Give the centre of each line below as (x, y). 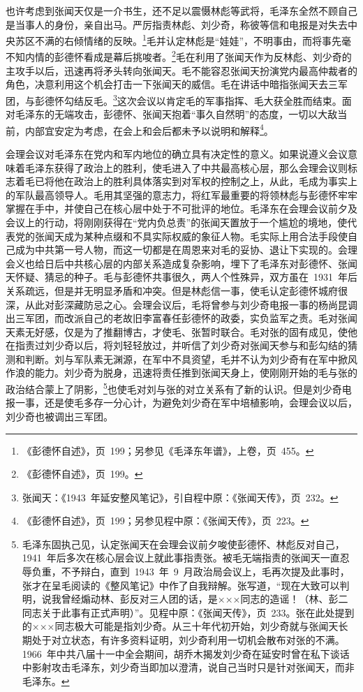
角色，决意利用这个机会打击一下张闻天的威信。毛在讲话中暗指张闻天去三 (172, 84)
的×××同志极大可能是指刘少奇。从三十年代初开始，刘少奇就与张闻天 (180, 626)
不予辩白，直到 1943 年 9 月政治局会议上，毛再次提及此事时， (205, 572)
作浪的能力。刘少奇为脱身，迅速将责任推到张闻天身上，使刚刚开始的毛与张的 (181, 373)
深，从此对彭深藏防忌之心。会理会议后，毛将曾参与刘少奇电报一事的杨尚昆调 (181, 304)
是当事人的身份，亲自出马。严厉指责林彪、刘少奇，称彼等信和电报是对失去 (177, 24)
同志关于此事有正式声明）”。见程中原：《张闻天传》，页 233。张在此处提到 (188, 612)
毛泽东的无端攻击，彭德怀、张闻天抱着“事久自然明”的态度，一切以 (166, 114)
